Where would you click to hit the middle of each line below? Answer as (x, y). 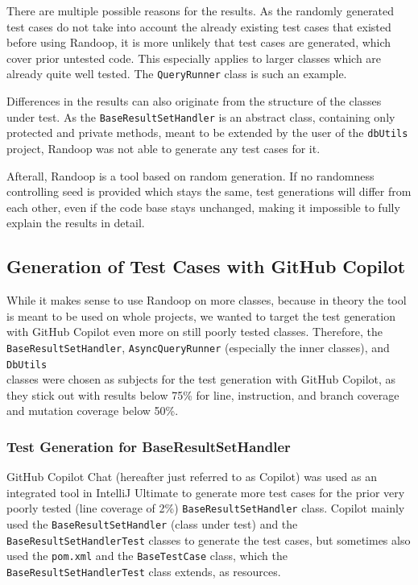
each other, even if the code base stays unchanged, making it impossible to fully (203, 207)
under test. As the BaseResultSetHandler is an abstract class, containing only (201, 116)
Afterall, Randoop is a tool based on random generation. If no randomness (190, 175)
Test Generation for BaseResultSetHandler (149, 446)
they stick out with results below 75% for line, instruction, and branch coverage (203, 394)
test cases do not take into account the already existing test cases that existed (199, 26)
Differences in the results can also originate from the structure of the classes (194, 101)
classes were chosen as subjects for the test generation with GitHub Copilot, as (201, 379)
